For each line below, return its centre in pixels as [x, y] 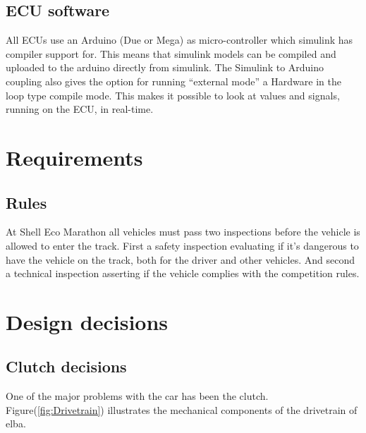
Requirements [74, 157]
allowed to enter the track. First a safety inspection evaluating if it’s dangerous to [182, 245]
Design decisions [87, 321]
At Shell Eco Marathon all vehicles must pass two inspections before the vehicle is [183, 232]
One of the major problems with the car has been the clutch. [137, 396]
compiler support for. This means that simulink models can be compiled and [171, 53]
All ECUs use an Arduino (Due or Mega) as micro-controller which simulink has [179, 40]
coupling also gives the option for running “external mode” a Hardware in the [173, 81]
